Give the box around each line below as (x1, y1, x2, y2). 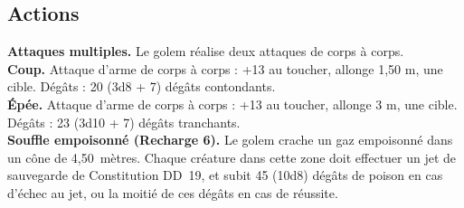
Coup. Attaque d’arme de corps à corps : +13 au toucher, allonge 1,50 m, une (7, 59, 443, 78)
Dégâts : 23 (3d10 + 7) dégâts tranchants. (7, 112, 241, 131)
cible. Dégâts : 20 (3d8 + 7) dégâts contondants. (7, 77, 276, 96)
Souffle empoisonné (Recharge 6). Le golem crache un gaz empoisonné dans (7, 130, 453, 149)
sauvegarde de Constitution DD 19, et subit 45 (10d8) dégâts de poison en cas (7, 165, 443, 184)
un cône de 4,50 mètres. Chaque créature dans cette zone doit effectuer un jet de (7, 147, 457, 166)
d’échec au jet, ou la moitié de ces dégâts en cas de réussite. (7, 183, 338, 202)
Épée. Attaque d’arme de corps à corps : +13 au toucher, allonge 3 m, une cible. (7, 94, 458, 113)
